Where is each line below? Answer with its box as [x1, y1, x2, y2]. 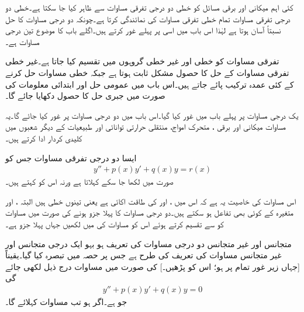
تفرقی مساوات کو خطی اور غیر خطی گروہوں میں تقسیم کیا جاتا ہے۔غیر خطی [5, 55, 279, 67]
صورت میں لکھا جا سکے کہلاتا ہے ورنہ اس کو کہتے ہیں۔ [5, 175, 174, 188]
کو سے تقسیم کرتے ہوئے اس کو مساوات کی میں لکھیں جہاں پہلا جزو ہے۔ [5, 217, 224, 230]
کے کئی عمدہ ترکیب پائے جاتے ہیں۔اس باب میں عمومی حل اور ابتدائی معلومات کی [5, 78, 294, 90]
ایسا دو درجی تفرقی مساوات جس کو [5, 151, 137, 164]
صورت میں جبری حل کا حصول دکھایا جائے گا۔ [5, 89, 165, 102]
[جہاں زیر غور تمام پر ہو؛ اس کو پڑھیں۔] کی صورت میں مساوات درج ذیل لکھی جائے [5, 260, 300, 272]
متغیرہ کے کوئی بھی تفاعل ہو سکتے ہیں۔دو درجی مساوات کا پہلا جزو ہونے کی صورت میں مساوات [5, 206, 293, 219]
